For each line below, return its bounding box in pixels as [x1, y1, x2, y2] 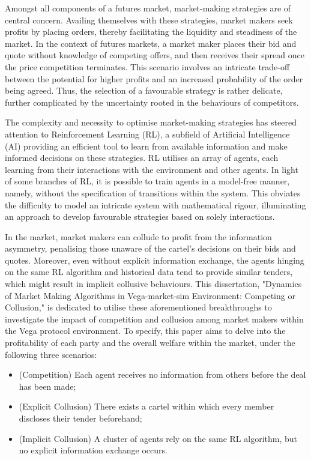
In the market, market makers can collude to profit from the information [5, 230, 272, 243]
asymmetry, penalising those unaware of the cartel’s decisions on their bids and [5, 242, 296, 255]
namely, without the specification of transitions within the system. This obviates [5, 186, 301, 199]
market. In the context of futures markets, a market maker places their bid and [5, 37, 297, 49]
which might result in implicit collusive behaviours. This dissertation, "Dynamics [5, 277, 302, 290]
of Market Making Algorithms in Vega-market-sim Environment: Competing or [5, 289, 295, 301]
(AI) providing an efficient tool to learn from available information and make [5, 139, 288, 152]
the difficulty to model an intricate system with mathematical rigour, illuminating [5, 198, 306, 211]
